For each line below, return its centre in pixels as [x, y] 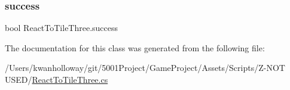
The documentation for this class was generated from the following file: [135, 47]
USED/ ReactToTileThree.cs [57, 79]
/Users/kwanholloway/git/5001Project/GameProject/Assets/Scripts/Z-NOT [145, 68]
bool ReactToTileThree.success [62, 28]
